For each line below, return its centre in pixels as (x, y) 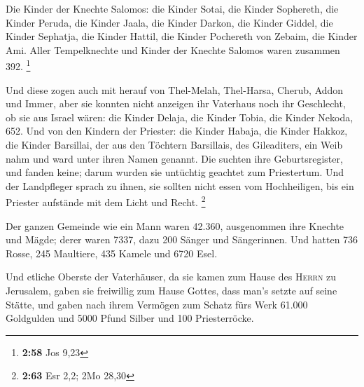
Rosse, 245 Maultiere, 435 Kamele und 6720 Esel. (112, 253)
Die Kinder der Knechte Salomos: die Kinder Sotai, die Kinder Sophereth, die (172, 8)
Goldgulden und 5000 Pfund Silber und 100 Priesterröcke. (130, 318)
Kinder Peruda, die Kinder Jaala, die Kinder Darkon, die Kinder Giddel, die (169, 22)
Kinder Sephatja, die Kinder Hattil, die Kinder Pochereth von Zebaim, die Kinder (182, 36)
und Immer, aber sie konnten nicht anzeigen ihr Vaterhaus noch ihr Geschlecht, (176, 103)
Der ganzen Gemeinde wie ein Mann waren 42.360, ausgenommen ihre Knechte (175, 225)
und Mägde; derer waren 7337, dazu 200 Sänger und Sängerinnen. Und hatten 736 (182, 239)
